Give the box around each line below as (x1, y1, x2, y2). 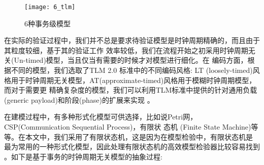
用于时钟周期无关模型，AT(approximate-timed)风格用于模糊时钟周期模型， (11, 74, 256, 85)
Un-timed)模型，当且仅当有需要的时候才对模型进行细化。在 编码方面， (14, 55, 248, 65)
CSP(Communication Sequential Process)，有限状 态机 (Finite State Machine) (4, 121, 251, 132)
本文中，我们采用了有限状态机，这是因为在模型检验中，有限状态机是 (25, 131, 253, 142)
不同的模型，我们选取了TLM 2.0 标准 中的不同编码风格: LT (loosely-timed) (11, 65, 253, 75)
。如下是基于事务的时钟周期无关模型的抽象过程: (4, 151, 162, 161)
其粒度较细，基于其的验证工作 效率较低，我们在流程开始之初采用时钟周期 (4, 45, 248, 55)
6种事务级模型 (24, 18, 71, 28)
